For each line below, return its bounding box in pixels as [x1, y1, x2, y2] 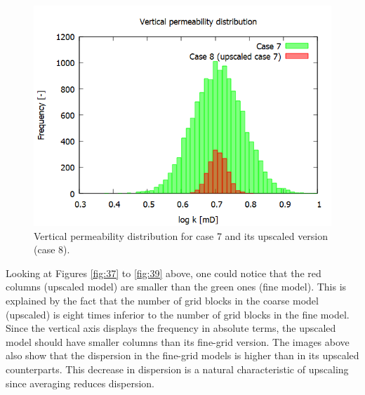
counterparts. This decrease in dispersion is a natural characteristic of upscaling [6, 361, 349, 376]
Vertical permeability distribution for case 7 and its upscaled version [34, 228, 328, 243]
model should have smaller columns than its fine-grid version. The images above [6, 334, 350, 349]
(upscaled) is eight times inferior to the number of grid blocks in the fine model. [6, 307, 350, 321]
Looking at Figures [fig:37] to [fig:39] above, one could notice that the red [6, 265, 321, 280]
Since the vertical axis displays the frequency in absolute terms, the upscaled [6, 321, 336, 335]
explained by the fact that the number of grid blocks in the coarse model [6, 293, 319, 307]
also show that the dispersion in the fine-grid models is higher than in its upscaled [6, 348, 359, 363]
